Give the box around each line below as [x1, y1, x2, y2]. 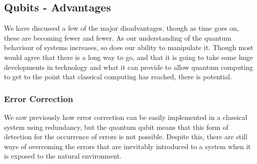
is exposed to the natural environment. [4, 151, 122, 161]
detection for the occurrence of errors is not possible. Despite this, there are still [4, 131, 248, 142]
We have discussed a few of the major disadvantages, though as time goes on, [4, 23, 239, 33]
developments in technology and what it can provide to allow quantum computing [4, 61, 253, 72]
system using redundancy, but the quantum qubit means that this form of [4, 121, 229, 132]
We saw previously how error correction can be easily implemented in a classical [4, 111, 248, 122]
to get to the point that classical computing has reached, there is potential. [4, 71, 232, 82]
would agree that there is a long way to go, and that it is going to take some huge [4, 52, 253, 62]
